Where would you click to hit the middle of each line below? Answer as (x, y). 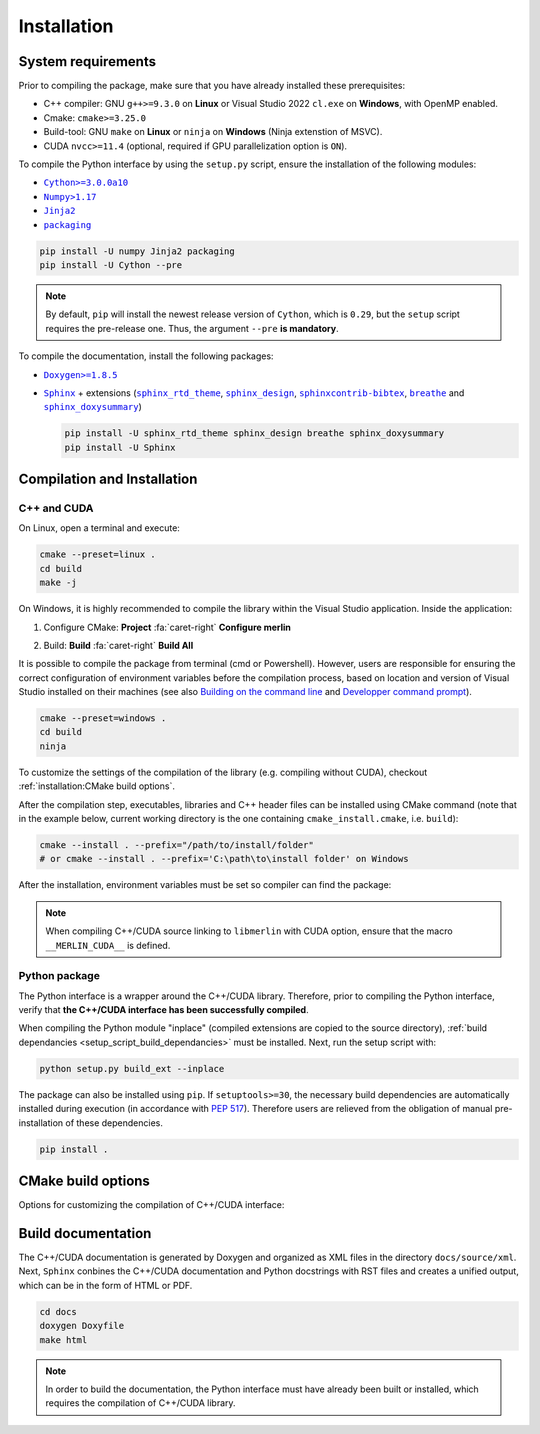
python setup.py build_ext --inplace (132, 1068)
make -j (58, 583)
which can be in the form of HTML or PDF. (105, 1285)
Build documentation (85, 1233)
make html (63, 1339)
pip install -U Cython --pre (111, 264)
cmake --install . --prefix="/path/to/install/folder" (176, 845)
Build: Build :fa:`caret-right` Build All (118, 645)
